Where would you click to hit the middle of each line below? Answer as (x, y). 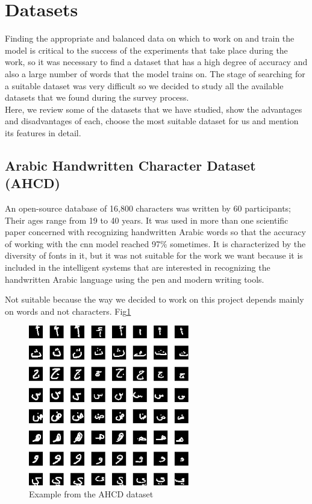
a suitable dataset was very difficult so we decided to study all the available (144, 85)
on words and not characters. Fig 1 (68, 311)
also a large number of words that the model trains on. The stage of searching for (155, 73)
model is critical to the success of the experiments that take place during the (146, 50)
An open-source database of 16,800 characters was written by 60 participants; (148, 208)
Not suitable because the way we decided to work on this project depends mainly (154, 299)
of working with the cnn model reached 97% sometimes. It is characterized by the (155, 243)
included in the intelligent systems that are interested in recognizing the (138, 267)
